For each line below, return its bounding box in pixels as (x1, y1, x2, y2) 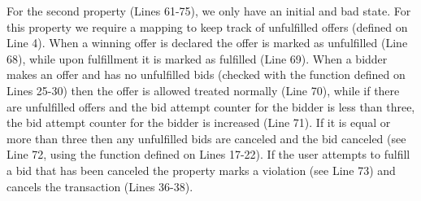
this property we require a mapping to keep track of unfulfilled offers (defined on (7, 18, 408, 35)
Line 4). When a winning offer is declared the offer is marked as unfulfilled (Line (7, 34, 408, 51)
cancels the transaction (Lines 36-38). (7, 177, 193, 194)
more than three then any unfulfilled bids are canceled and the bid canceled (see (7, 129, 406, 146)
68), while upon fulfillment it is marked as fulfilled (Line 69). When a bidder (7, 50, 388, 67)
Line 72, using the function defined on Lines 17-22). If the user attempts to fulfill (7, 146, 410, 163)
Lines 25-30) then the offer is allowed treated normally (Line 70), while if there (7, 81, 400, 98)
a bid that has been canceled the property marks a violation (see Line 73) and (7, 161, 396, 178)
